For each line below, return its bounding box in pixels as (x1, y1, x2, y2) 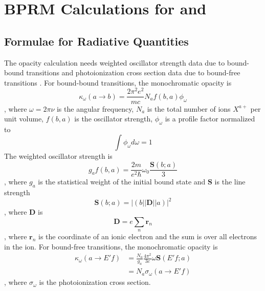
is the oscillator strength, (74, 113, 153, 124)
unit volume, (4, 113, 44, 124)
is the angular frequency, (56, 103, 134, 114)
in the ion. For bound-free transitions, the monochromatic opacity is (4, 241, 218, 252)
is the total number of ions (147, 103, 231, 114)
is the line (214, 176, 246, 187)
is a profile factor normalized (165, 113, 255, 124)
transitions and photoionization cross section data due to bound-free (26, 67, 240, 78)
